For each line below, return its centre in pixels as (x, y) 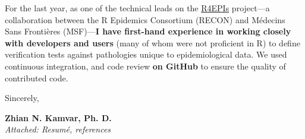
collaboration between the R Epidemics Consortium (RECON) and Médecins (145, 19)
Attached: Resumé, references (58, 129)
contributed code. (37, 78)
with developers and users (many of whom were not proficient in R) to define (152, 42)
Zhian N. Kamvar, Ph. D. (58, 117)
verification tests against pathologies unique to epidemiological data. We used (146, 54)
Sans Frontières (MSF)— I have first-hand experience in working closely (148, 31)
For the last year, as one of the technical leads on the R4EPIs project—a (137, 8)
